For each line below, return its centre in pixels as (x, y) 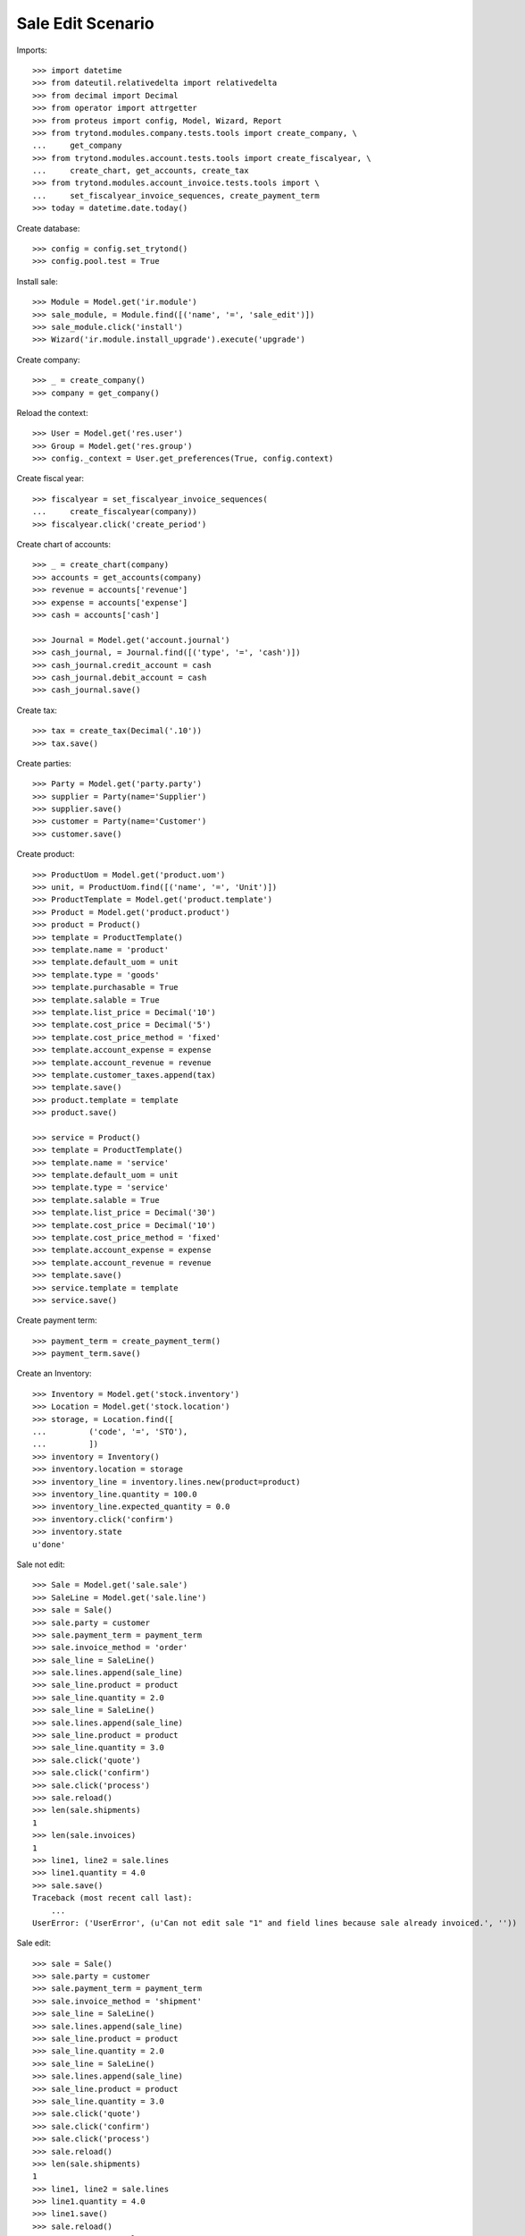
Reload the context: (52, 412)
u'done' (49, 1544)
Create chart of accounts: (64, 545)
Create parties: (44, 763)
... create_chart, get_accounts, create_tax (141, 171)
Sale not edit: (41, 1564)
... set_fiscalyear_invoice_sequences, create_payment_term (176, 195)
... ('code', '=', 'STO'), (110, 1432)
